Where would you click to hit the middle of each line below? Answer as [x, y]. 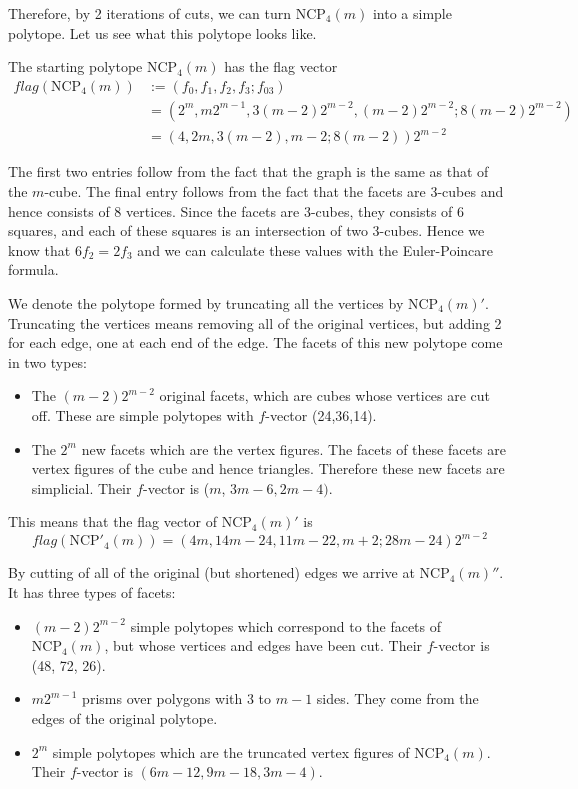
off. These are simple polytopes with [142, 414]
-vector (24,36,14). [321, 414]
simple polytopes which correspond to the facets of [286, 625]
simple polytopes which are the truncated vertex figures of [231, 751]
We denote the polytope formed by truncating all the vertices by [206, 302]
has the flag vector [281, 66]
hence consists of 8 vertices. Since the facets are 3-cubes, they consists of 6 [236, 210]
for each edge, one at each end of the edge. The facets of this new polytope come [255, 342]
